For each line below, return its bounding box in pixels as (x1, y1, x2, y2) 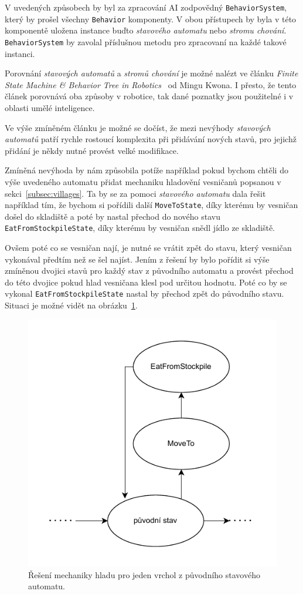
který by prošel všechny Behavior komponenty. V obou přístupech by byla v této (5, 12, 297, 25)
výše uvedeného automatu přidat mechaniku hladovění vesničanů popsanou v (5, 175, 281, 187)
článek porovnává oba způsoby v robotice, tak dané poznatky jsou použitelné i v (5, 90, 294, 102)
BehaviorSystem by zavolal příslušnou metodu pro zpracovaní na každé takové (5, 35, 287, 48)
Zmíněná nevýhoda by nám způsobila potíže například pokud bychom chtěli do (5, 164, 288, 176)
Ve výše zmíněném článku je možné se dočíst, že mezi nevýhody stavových (5, 121, 271, 133)
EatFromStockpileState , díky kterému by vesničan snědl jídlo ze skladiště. (5, 222, 275, 234)
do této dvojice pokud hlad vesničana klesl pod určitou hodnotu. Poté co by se (5, 276, 287, 288)
